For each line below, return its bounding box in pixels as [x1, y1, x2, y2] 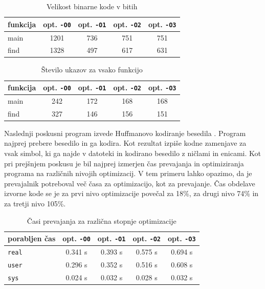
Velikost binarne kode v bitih [47, 1, 138, 11]
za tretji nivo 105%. [4, 198, 66, 209]
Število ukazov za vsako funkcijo [41, 64, 143, 75]
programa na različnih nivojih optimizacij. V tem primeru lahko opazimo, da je [4, 168, 252, 179]
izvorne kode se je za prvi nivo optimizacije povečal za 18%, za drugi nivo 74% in [4, 188, 259, 199]
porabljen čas [8, 233, 56, 244]
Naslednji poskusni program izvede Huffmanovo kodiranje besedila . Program [4, 127, 246, 138]
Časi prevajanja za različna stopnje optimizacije [27, 215, 176, 226]
